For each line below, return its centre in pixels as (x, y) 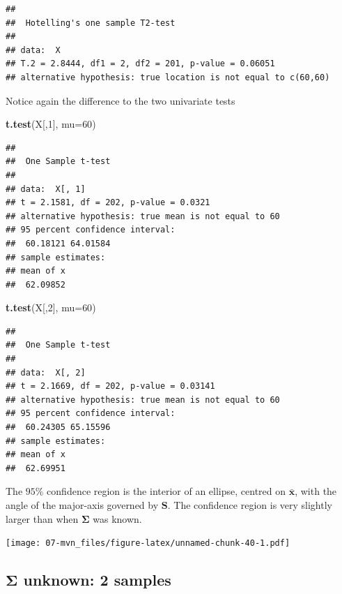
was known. (117, 518)
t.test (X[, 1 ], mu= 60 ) (51, 124)
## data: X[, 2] (46, 372)
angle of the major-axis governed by (82, 505)
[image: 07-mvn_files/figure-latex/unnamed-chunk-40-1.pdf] (148, 543)
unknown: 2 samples (97, 580)
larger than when (42, 518)
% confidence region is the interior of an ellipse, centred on (161, 491)
